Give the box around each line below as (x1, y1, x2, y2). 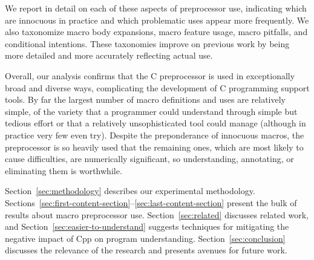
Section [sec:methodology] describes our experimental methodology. (5, 184, 255, 197)
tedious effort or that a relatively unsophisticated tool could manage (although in (5, 117, 306, 129)
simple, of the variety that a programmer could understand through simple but (5, 105, 298, 117)
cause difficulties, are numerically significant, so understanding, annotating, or (5, 152, 294, 165)
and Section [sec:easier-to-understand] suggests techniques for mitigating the (5, 220, 289, 233)
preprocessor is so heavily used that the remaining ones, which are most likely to (5, 140, 304, 153)
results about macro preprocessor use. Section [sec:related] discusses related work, (5, 208, 309, 221)
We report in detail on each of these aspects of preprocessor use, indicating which (5, 2, 307, 14)
